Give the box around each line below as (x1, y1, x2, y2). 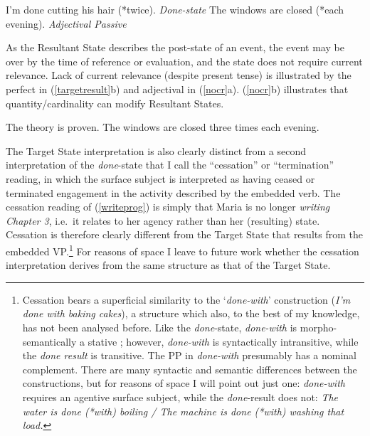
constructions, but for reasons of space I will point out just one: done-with (22, 376, 345, 390)
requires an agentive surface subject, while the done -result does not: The (22, 389, 339, 404)
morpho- (300, 319, 337, 334)
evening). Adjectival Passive (6, 16, 127, 31)
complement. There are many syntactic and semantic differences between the (22, 361, 357, 376)
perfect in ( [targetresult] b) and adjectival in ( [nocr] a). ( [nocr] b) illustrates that (6, 81, 349, 96)
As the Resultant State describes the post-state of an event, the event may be (6, 40, 344, 55)
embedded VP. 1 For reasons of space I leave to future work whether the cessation (6, 241, 359, 258)
